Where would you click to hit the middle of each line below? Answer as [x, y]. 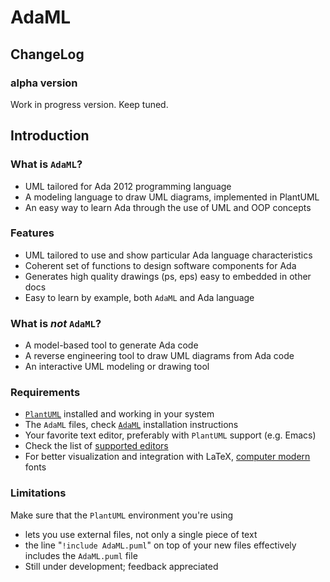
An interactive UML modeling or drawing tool [117, 367]
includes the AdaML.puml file [81, 555]
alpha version [44, 83]
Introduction [50, 136]
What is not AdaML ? [56, 323]
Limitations [38, 493]
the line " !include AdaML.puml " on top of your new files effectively [160, 545]
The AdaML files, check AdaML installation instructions [131, 425]
